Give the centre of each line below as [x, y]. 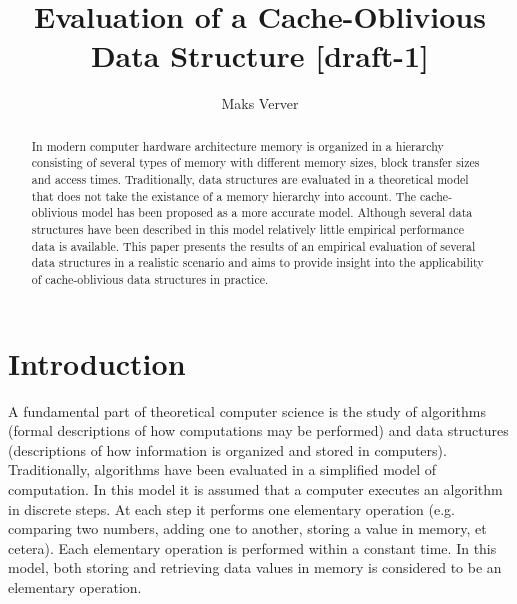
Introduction [97, 362]
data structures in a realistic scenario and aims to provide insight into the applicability [257, 262]
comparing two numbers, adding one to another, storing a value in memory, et [247, 528]
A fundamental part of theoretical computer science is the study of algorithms [247, 410]
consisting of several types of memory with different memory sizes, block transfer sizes [255, 162]
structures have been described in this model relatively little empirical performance [247, 228]
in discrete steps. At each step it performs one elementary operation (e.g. [231, 508]
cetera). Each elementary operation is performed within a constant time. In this [252, 547]
